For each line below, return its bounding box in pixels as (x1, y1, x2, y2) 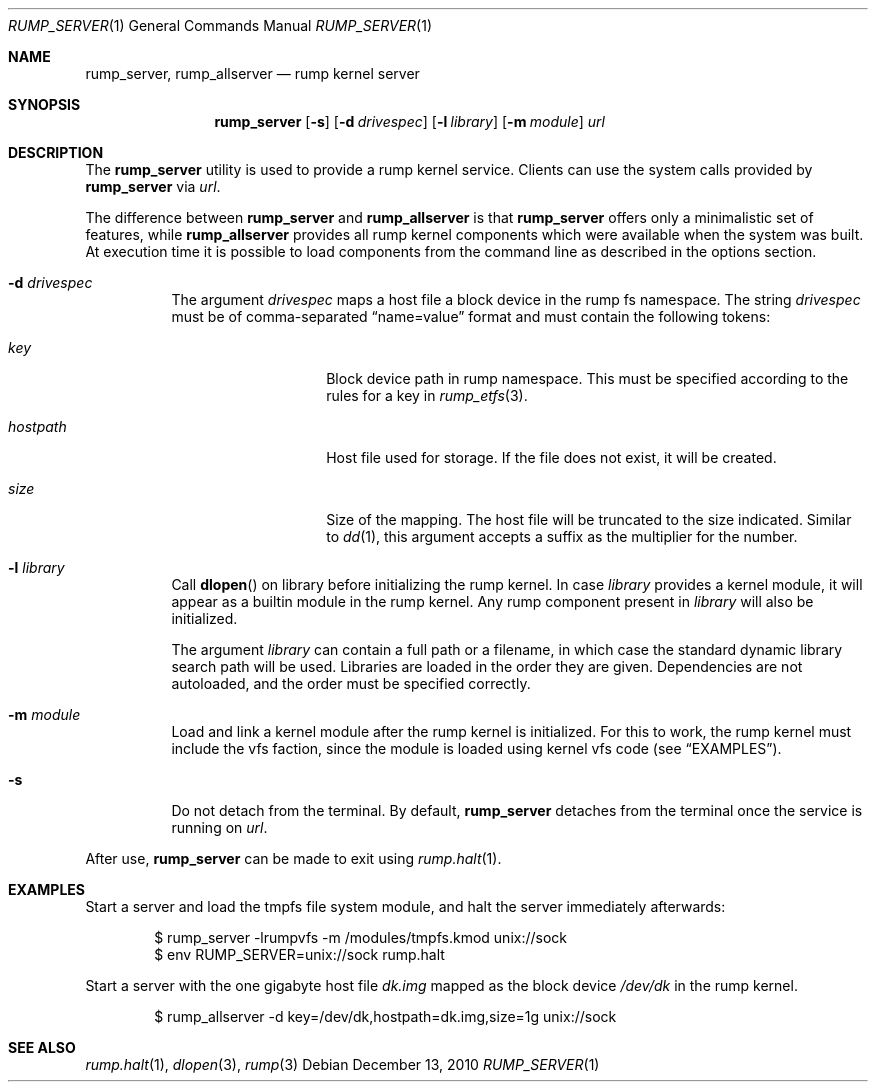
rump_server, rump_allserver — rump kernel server (85, 65, 420, 82)
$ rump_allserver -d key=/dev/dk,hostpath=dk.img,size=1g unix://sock (154, 1008, 617, 1025)
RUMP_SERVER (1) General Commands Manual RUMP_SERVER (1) (8, 17, 433, 34)
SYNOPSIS (8, 96, 81, 113)
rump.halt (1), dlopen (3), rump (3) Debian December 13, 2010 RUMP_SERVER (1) (85, 1056, 600, 1073)
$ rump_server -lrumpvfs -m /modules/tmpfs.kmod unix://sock (154, 929, 568, 946)
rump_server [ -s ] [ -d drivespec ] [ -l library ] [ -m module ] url (214, 113, 605, 130)
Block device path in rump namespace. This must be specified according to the (326, 370, 849, 387)
